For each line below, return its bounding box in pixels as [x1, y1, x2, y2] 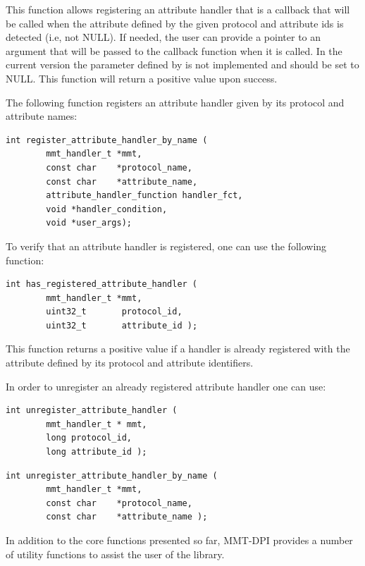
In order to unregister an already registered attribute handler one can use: [6, 379, 326, 393]
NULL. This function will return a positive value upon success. [6, 70, 278, 85]
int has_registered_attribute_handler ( [6, 279, 198, 290]
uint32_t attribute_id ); [46, 320, 198, 331]
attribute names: [6, 109, 78, 123]
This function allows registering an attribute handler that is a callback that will [6, 2, 350, 16]
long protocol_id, [46, 433, 132, 443]
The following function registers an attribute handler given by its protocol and [6, 94, 345, 109]
